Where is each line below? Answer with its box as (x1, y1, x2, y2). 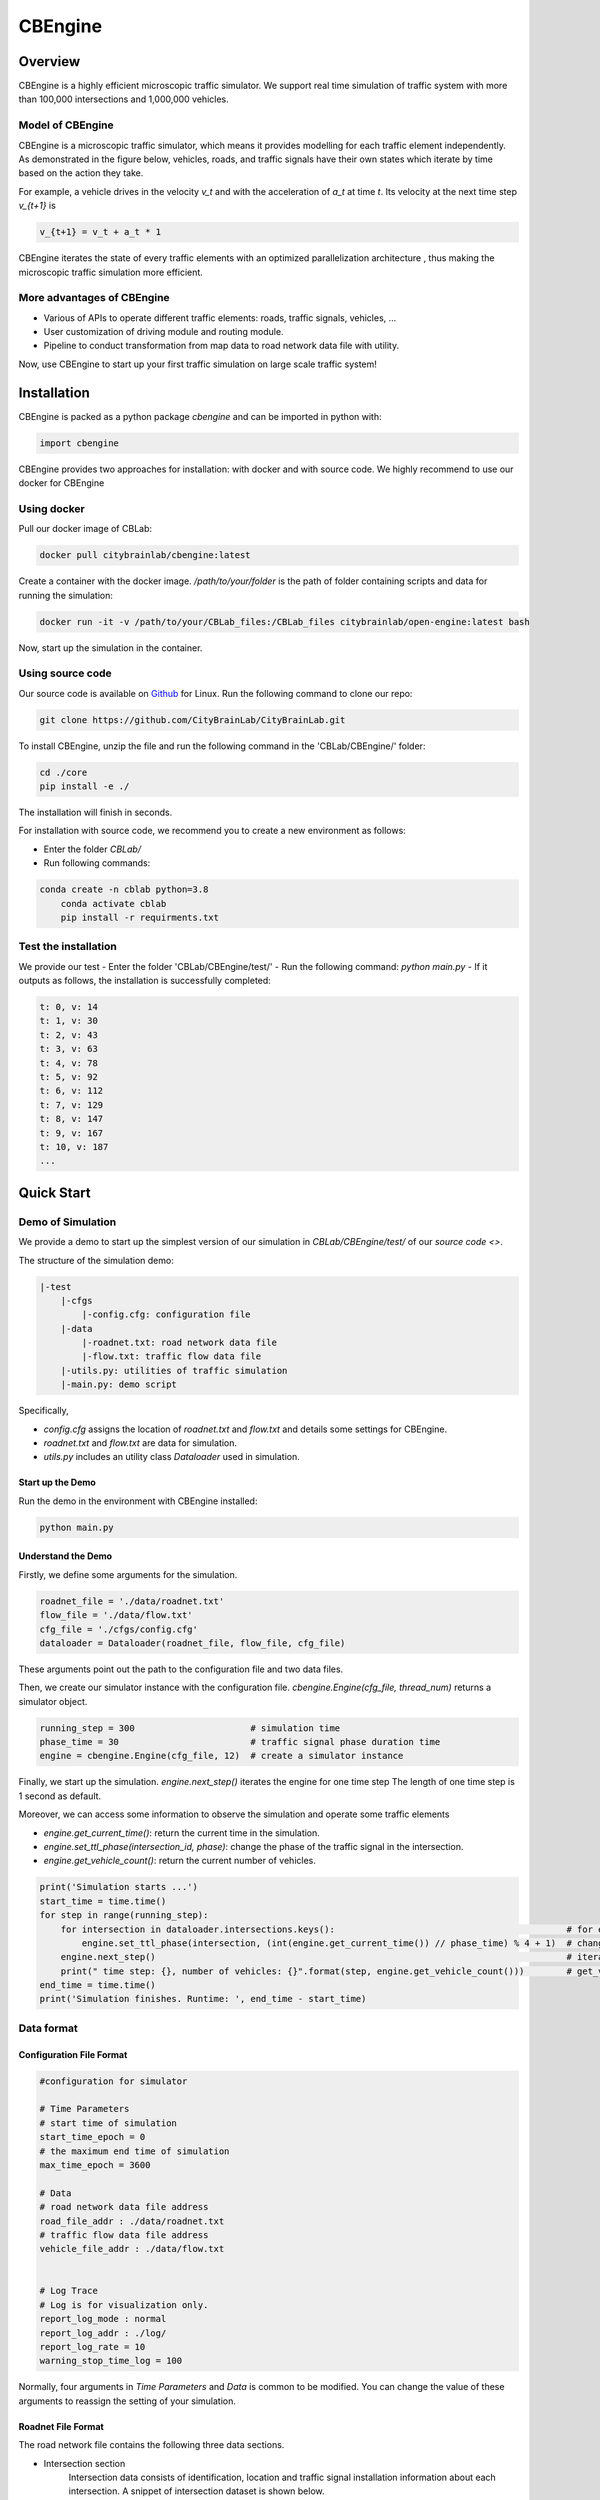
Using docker (18, 501, 85, 515)
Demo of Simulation (18, 1215, 117, 1229)
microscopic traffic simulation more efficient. (18, 266, 204, 278)
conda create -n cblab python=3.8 (39, 884, 209, 895)
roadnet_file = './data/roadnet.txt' (39, 1595, 225, 1607)
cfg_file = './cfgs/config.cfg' (39, 1623, 199, 1635)
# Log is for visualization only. (39, 2299, 209, 2310)
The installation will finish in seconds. (18, 806, 173, 819)
